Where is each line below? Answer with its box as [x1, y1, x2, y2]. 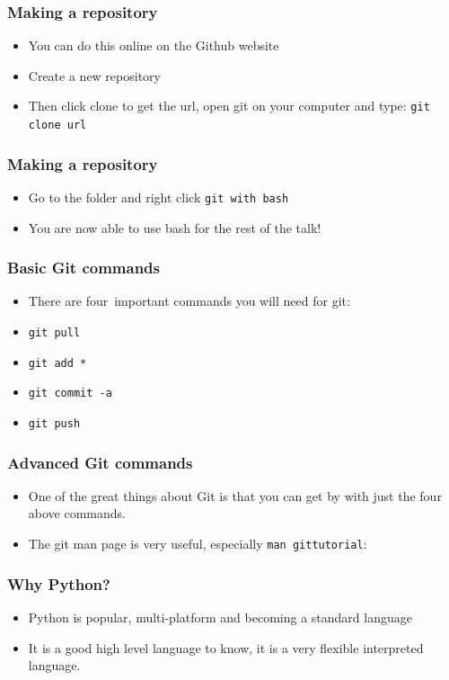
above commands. [28, 504, 126, 523]
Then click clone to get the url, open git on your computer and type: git [28, 96, 430, 115]
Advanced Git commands [7, 451, 193, 473]
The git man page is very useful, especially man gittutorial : [28, 534, 367, 553]
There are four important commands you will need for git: [28, 291, 350, 310]
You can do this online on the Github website [28, 36, 279, 55]
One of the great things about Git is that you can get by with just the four [28, 486, 442, 505]
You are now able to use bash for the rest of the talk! [28, 218, 321, 237]
